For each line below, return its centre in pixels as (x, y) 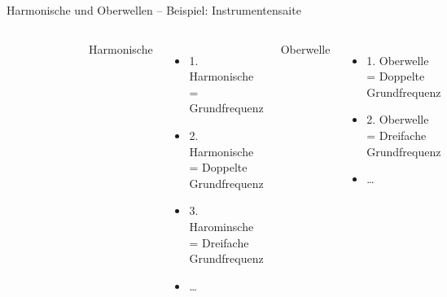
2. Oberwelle (398, 119)
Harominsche (221, 226)
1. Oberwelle (398, 60)
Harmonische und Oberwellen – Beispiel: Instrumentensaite (154, 10)
